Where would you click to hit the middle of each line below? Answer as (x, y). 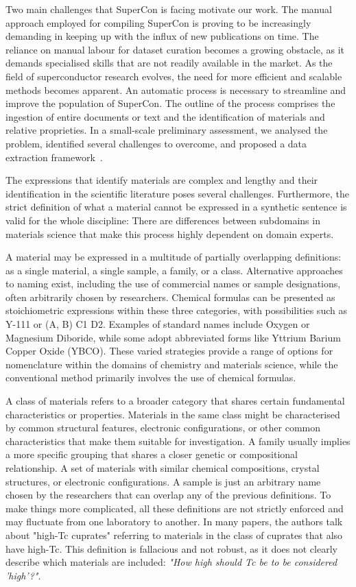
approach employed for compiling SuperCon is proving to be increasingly (158, 22)
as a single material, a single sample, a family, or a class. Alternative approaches (174, 270)
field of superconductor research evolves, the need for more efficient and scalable (174, 76)
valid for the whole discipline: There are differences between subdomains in (163, 220)
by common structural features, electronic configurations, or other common (163, 428)
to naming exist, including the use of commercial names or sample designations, (173, 284)
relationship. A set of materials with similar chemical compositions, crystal (163, 468)
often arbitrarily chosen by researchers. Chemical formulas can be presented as (170, 297)
